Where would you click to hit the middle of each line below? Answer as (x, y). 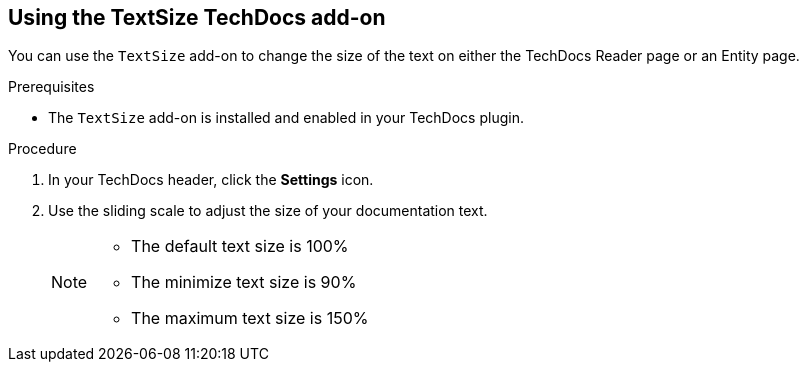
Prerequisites (51, 87)
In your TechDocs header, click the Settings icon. (211, 180)
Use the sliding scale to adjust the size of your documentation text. (268, 211)
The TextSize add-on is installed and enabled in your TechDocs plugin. (286, 118)
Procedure (42, 149)
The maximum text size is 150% (250, 318)
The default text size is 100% (240, 246)
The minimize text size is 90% (244, 282)
